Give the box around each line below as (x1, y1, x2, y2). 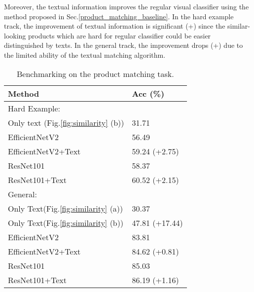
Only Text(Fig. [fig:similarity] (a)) (8, 202, 123, 214)
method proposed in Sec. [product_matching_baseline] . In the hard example (4, 11, 234, 21)
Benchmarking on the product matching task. (17, 68, 174, 79)
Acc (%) (132, 87, 165, 99)
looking (4, 30, 26, 40)
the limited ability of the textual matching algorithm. (4, 49, 166, 60)
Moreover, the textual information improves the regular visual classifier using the (4, 1, 249, 11)
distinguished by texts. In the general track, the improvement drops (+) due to (4, 40, 243, 50)
